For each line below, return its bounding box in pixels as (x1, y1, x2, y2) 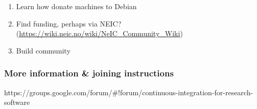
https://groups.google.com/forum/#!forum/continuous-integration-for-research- (4, 87, 253, 97)
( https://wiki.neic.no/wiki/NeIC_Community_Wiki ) (16, 28, 183, 39)
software (4, 97, 30, 107)
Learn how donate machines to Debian (16, 1, 137, 11)
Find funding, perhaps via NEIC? (16, 18, 122, 29)
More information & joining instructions (4, 67, 174, 79)
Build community (16, 45, 71, 56)
